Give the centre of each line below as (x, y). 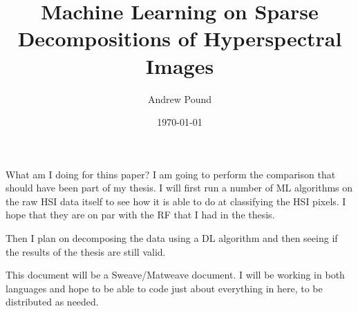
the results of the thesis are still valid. (86, 251)
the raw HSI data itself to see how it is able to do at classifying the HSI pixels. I (176, 201)
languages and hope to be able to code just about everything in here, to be (164, 288)
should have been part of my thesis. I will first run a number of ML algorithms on (179, 188)
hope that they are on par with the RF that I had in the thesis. (140, 215)
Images (180, 65)
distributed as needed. (52, 302)
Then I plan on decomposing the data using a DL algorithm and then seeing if (172, 238)
